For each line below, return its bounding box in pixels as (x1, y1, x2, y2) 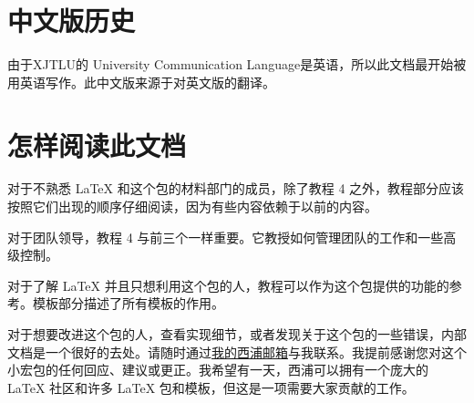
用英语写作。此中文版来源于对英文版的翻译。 (7, 72, 275, 91)
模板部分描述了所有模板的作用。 (32, 294, 224, 313)
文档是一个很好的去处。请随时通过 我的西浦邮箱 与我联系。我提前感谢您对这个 (7, 342, 467, 361)
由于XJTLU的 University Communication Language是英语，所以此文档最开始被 (7, 55, 467, 74)
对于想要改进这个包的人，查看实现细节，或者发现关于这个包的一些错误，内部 (7, 325, 467, 343)
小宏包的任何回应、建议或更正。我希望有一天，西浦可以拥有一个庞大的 (7, 360, 428, 379)
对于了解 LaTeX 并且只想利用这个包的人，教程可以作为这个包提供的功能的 (7, 275, 449, 294)
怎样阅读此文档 (7, 126, 187, 163)
